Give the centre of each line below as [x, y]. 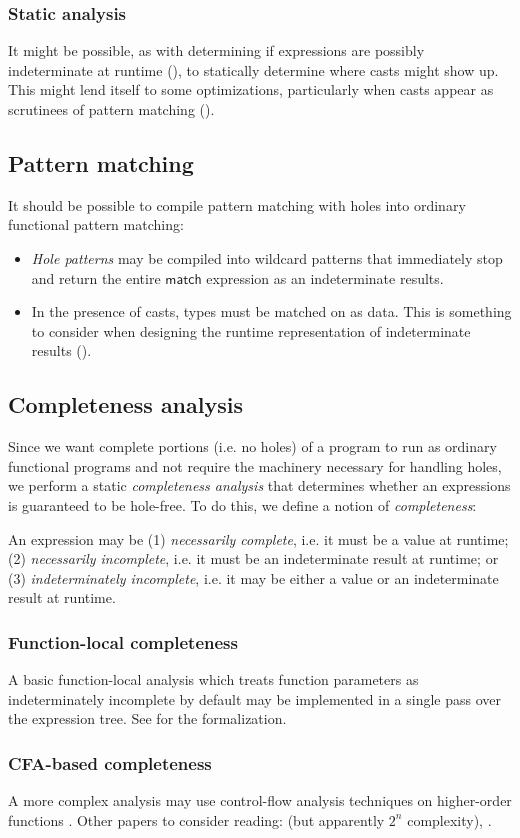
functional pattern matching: [96, 224]
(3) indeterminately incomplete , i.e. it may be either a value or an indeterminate [253, 577]
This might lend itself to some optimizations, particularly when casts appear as [251, 89]
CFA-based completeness [110, 762]
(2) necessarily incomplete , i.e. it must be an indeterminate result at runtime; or [253, 558]
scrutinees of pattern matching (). [111, 109]
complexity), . [449, 819]
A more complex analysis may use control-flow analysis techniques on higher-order [260, 800]
